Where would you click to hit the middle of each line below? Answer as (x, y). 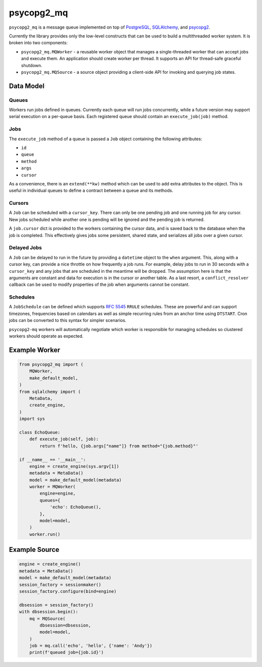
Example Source (34, 550)
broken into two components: (38, 43)
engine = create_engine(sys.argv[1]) (74, 466)
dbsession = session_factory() (57, 605)
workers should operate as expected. (46, 336)
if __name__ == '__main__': (52, 459)
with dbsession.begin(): (49, 612)
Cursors (19, 203)
